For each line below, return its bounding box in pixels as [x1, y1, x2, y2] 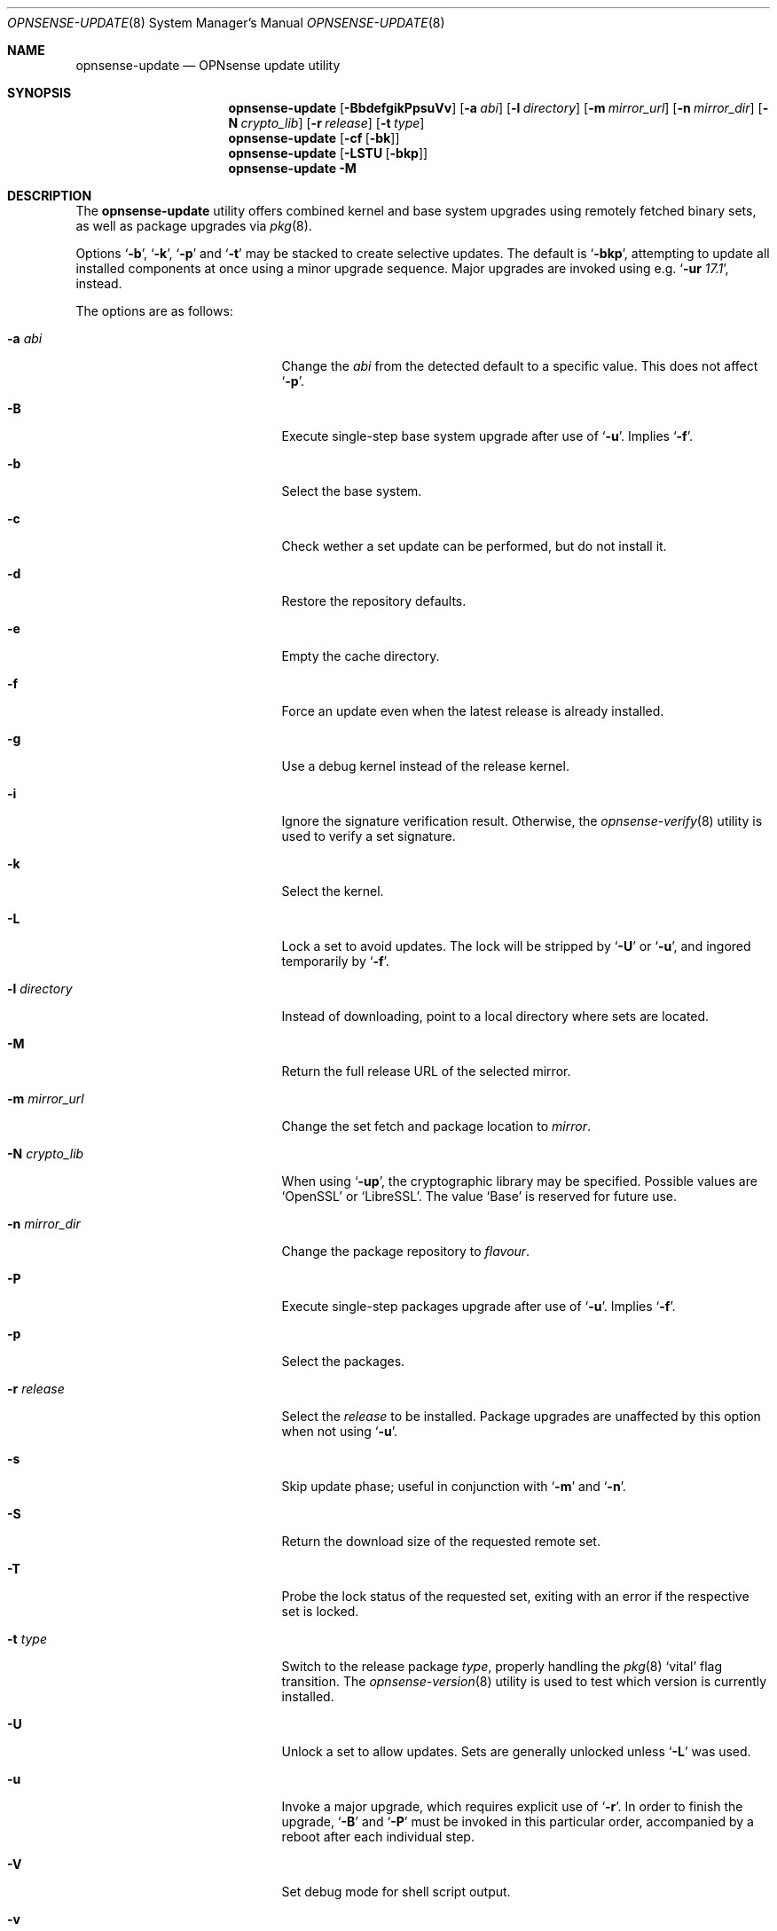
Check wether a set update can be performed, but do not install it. [281, 538, 667, 553]
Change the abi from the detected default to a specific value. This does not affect [281, 358, 758, 373]
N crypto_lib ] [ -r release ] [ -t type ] [228, 115, 425, 130]
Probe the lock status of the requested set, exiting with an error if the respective [281, 1589, 750, 1604]
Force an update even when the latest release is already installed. [281, 703, 664, 718]
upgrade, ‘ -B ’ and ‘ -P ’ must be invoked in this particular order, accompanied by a [281, 1814, 754, 1829]
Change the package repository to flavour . [281, 1244, 530, 1259]
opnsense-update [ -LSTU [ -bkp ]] [228, 145, 428, 161]
